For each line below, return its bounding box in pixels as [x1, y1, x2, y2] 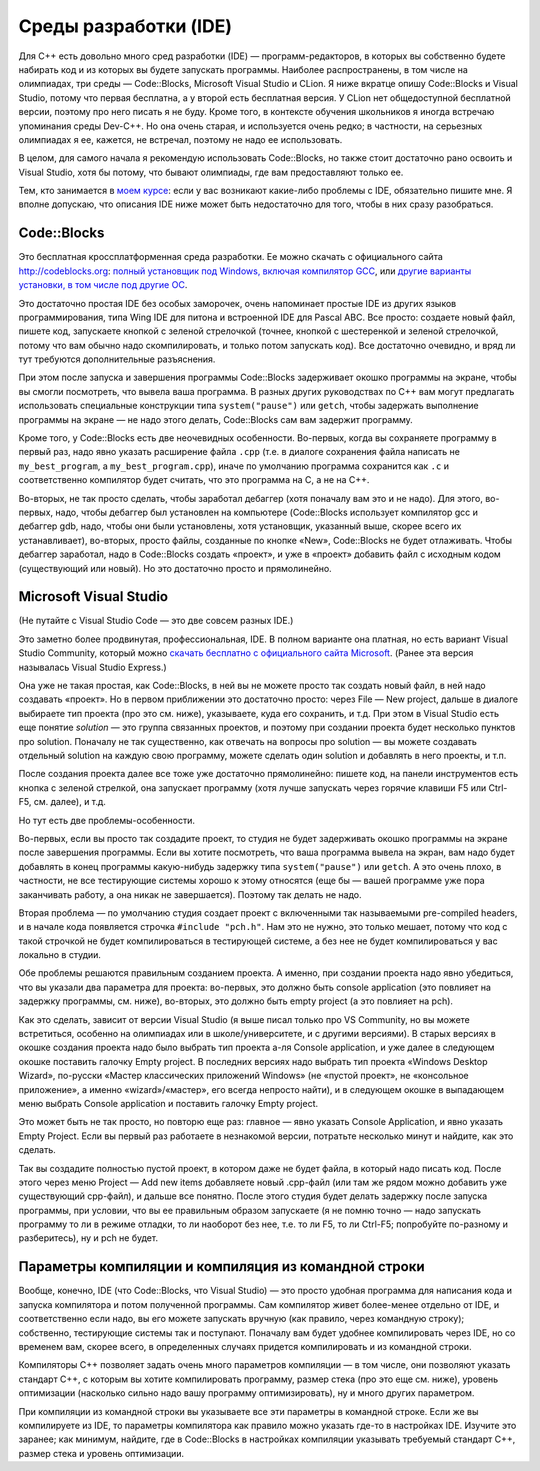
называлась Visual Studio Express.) [18, 661, 167, 673]
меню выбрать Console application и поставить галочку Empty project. [18, 1097, 319, 1109]
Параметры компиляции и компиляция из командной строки [18, 1258, 425, 1275]
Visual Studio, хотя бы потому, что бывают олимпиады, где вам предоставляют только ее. [18, 166, 404, 178]
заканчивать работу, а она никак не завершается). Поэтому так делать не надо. [18, 888, 362, 900]
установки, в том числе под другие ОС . [18, 279, 188, 291]
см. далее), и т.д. [33, 796, 107, 808]
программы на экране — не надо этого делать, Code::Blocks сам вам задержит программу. [18, 413, 414, 425]
